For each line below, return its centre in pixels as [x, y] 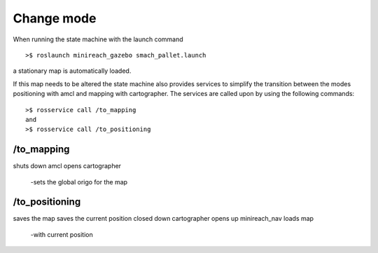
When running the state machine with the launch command [98, 39]
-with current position [62, 234]
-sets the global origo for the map [79, 182]
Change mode [55, 18]
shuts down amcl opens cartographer [67, 166]
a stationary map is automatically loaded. [72, 71]
